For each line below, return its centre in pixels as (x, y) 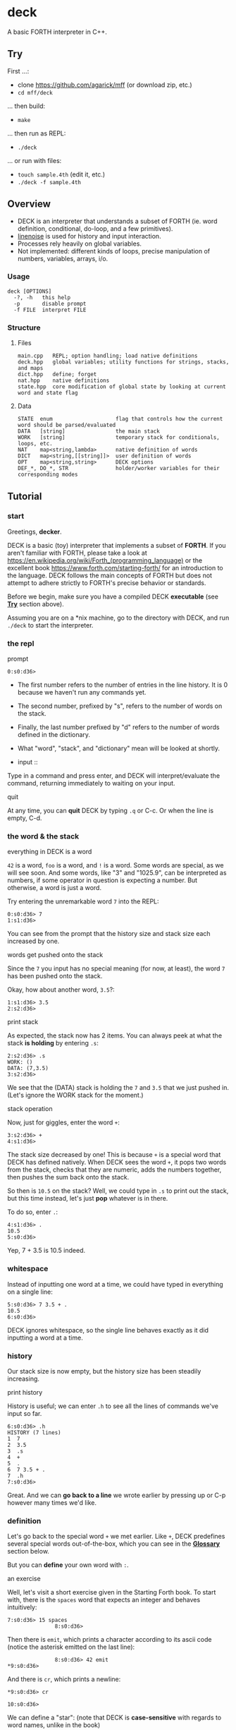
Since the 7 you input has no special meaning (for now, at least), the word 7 (116, 968)
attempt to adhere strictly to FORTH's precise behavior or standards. (107, 582)
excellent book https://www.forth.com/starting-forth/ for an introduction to (115, 567)
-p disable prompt (50, 304)
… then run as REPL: (37, 133)
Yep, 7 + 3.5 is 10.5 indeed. (46, 1251)
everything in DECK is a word (50, 852)
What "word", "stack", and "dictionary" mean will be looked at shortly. (119, 748)
